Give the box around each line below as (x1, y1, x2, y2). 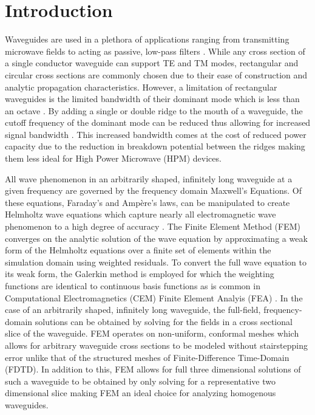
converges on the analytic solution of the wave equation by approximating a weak (5, 232, 308, 244)
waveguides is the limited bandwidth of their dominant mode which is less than (5, 92, 300, 105)
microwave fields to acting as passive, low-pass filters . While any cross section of (5, 44, 305, 57)
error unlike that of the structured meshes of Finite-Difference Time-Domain (5, 351, 290, 363)
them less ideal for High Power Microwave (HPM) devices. (5, 152, 222, 165)
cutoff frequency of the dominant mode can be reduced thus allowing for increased (5, 116, 311, 129)
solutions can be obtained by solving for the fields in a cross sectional (35, 315, 293, 328)
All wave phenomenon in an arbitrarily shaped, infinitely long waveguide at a (5, 172, 293, 185)
